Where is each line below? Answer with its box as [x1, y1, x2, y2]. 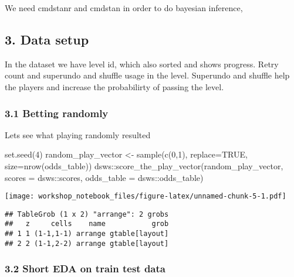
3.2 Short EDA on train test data [5, 261, 165, 276]
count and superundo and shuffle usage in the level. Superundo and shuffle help [5, 69, 290, 81]
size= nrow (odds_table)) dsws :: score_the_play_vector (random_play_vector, [5, 159, 283, 172]
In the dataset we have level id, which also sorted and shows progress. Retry [5, 57, 279, 70]
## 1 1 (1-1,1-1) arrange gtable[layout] [5, 230, 169, 238]
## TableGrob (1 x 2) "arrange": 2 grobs [5, 210, 169, 218]
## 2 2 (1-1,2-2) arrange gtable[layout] [5, 239, 169, 248]
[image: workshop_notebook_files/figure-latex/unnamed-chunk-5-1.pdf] [5, 192, 286, 201]
